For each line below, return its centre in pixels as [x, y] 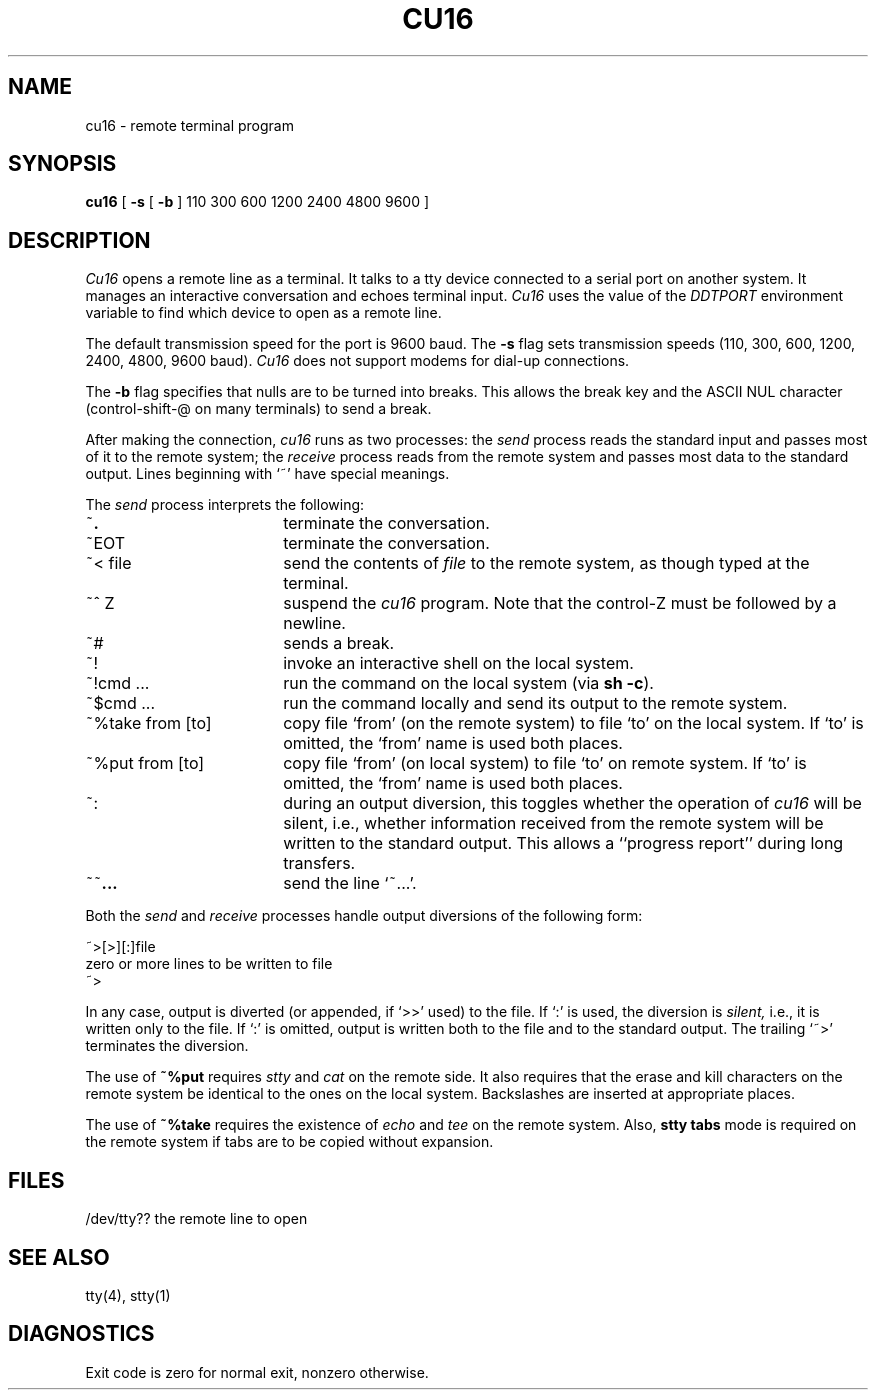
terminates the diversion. [167, 1046]
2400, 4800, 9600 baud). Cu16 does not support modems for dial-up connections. [357, 361]
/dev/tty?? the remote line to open [196, 1219]
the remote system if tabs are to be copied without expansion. [289, 1142]
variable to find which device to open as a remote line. [263, 313]
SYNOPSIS [62, 164]
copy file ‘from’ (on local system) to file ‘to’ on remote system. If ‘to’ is [545, 763]
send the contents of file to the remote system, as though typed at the [546, 563]
